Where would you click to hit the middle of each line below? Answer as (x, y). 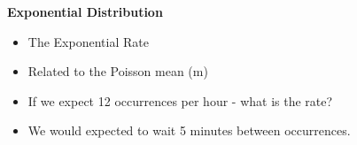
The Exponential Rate (88, 41)
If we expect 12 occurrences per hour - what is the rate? (180, 100)
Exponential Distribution (85, 11)
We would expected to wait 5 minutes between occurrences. (189, 130)
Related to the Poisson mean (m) (118, 71)
